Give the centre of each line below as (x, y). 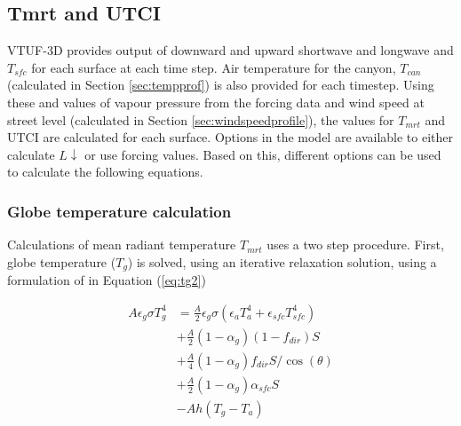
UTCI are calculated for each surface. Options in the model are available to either (230, 137)
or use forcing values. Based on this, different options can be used (263, 154)
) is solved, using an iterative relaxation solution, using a (282, 261)
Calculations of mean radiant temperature (122, 245)
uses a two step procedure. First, (355, 245)
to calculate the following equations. (105, 172)
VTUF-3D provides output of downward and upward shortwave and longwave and (230, 50)
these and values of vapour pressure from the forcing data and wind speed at (216, 102)
